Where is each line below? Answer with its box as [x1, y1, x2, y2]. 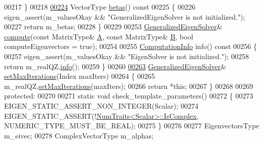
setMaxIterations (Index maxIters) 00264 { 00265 [4, 71, 155, 81]
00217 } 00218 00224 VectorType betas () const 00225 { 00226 [4, 2, 196, 12]
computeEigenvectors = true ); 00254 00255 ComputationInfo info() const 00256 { [4, 41, 257, 52]
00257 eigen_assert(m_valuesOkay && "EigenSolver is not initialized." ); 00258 [4, 51, 249, 61]
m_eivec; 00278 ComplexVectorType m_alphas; [4, 130, 154, 140]
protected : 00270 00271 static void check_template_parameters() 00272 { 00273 [4, 90, 253, 101]
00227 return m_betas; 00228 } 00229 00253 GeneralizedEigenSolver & [4, 21, 222, 32]
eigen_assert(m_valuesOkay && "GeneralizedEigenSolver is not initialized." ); [4, 11, 245, 22]
